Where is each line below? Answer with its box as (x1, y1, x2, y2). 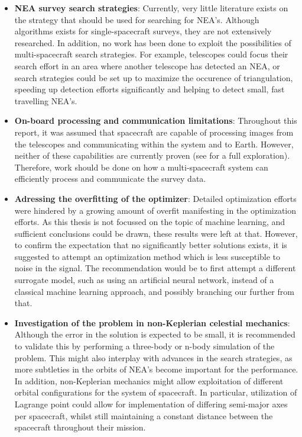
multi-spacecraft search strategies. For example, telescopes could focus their (14, 48, 288, 60)
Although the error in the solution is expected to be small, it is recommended (14, 328, 295, 340)
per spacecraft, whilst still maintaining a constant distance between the (14, 409, 273, 422)
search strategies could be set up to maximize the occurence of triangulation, (14, 71, 293, 83)
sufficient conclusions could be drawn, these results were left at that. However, (14, 227, 298, 239)
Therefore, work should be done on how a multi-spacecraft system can (14, 160, 268, 173)
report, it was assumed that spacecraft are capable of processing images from (14, 126, 294, 138)
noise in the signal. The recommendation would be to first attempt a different (14, 262, 296, 274)
